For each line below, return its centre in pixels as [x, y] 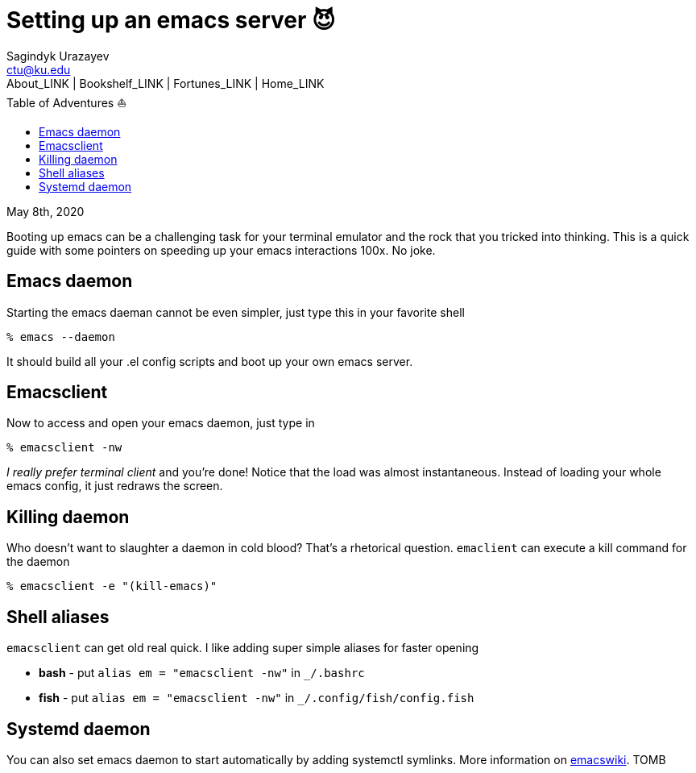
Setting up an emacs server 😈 [171, 20]
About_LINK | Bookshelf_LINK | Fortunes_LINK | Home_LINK [166, 83]
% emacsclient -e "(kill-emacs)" [112, 586]
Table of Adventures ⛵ [67, 102]
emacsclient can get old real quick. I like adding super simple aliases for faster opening [243, 648]
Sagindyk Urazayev [58, 56]
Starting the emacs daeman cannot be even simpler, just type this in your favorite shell [236, 312]
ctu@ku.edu [39, 69]
